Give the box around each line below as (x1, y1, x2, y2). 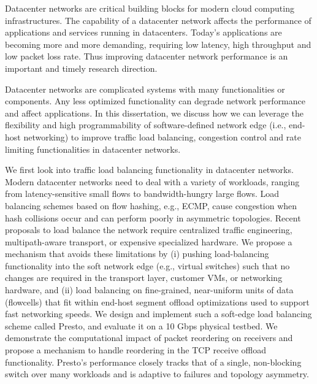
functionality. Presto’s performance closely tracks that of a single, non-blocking (5, 355, 302, 368)
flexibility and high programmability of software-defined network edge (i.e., (5, 118, 286, 131)
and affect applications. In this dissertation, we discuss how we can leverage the (5, 106, 304, 119)
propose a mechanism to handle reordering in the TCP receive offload (5, 344, 266, 356)
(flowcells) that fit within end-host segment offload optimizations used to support (5, 295, 310, 308)
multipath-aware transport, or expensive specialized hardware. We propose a (5, 235, 292, 248)
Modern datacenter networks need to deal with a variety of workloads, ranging (5, 175, 300, 188)
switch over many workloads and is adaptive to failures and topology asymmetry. (5, 367, 309, 380)
